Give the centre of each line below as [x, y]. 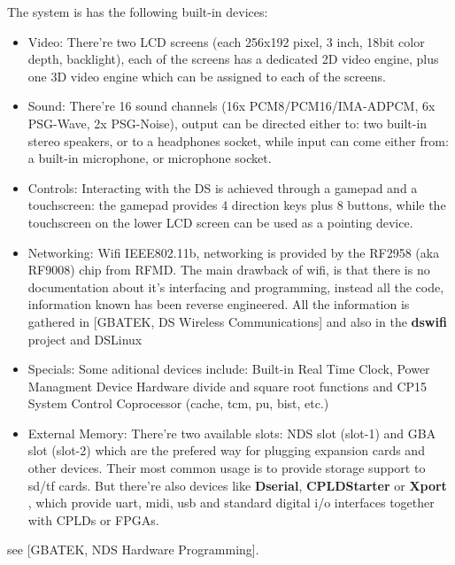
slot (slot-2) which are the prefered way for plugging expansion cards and [226, 450]
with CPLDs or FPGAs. [93, 519]
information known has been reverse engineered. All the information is [219, 304]
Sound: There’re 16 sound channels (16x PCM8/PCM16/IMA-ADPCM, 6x [231, 106]
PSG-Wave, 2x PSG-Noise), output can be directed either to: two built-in [227, 123]
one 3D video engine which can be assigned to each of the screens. [207, 76]
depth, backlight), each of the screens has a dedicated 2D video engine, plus [233, 59]
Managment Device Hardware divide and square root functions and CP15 [227, 386]
